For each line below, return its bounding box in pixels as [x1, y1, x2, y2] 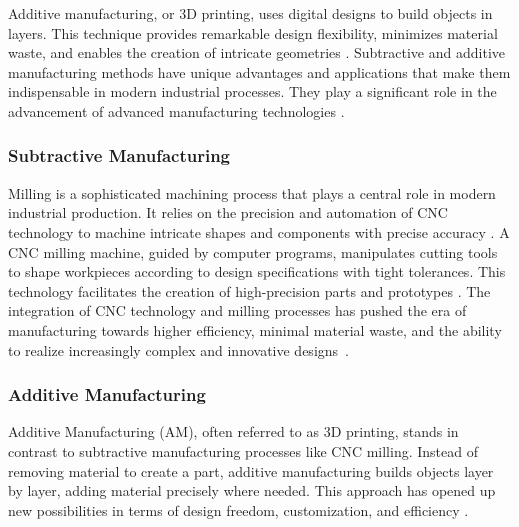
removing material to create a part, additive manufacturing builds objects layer [8, 460, 494, 481]
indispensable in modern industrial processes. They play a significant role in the [8, 81, 497, 102]
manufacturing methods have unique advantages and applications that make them [8, 61, 511, 82]
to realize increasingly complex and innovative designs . [8, 339, 349, 360]
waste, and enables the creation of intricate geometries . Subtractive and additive [8, 42, 505, 63]
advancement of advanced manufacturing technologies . [8, 100, 345, 121]
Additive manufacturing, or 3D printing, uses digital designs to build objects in [8, 3, 493, 23]
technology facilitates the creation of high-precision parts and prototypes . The [8, 280, 491, 301]
